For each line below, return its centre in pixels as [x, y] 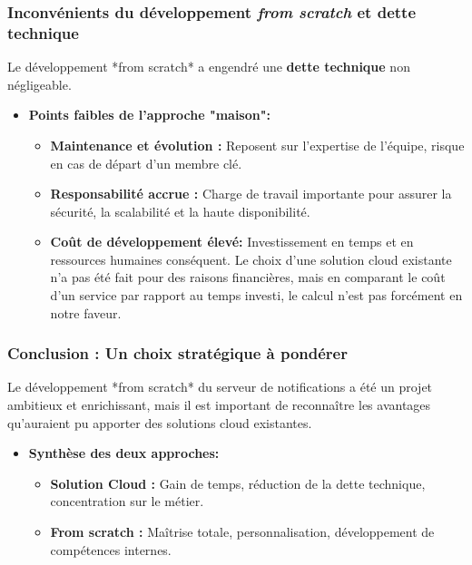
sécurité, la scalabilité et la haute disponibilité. [180, 211]
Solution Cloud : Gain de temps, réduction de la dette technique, [238, 483]
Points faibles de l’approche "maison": [149, 115]
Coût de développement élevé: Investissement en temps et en [232, 242]
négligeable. [39, 84]
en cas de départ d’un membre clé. [146, 163]
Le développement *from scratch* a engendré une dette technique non [209, 67]
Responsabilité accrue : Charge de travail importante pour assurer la [251, 194]
